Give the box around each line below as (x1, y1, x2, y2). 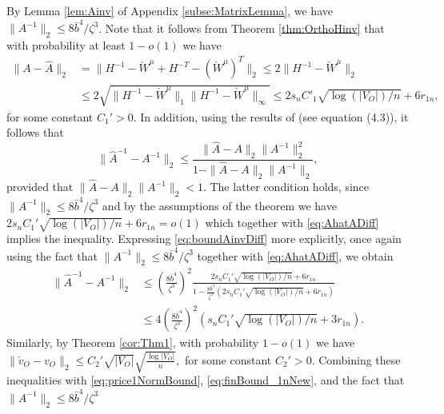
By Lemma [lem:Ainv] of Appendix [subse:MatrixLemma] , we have (6, 2, 333, 18)
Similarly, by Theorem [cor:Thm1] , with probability (6, 334, 259, 351)
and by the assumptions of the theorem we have (102, 197, 337, 213)
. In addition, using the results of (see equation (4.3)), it (133, 108, 409, 125)
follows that (6, 124, 64, 141)
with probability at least (6, 37, 126, 54)
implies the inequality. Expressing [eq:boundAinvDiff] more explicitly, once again (6, 230, 402, 247)
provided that (6, 178, 74, 195)
